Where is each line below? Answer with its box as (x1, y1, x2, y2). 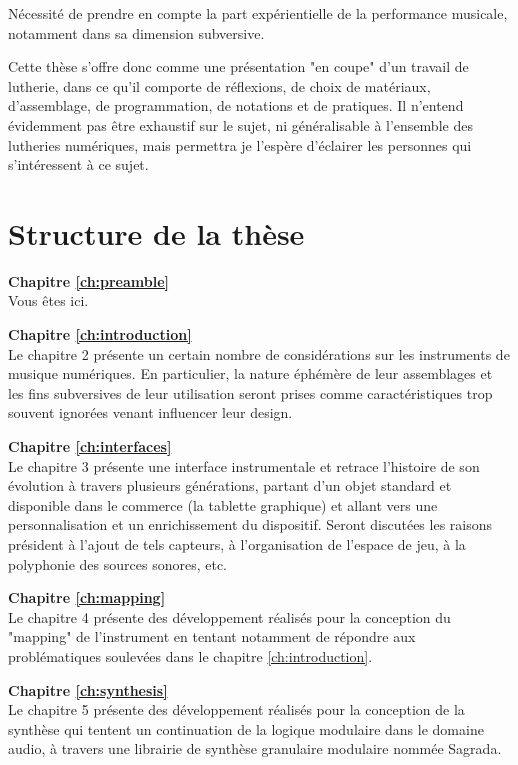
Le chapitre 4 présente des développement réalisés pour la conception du (8, 606, 451, 627)
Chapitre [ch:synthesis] (8, 679, 168, 700)
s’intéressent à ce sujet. (8, 154, 149, 175)
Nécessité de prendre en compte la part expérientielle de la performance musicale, (8, 3, 508, 23)
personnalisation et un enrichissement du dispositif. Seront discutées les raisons (8, 514, 493, 535)
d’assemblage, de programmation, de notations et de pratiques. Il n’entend (8, 95, 464, 116)
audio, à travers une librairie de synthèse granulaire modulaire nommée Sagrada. (8, 738, 502, 759)
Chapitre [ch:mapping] (8, 587, 166, 608)
